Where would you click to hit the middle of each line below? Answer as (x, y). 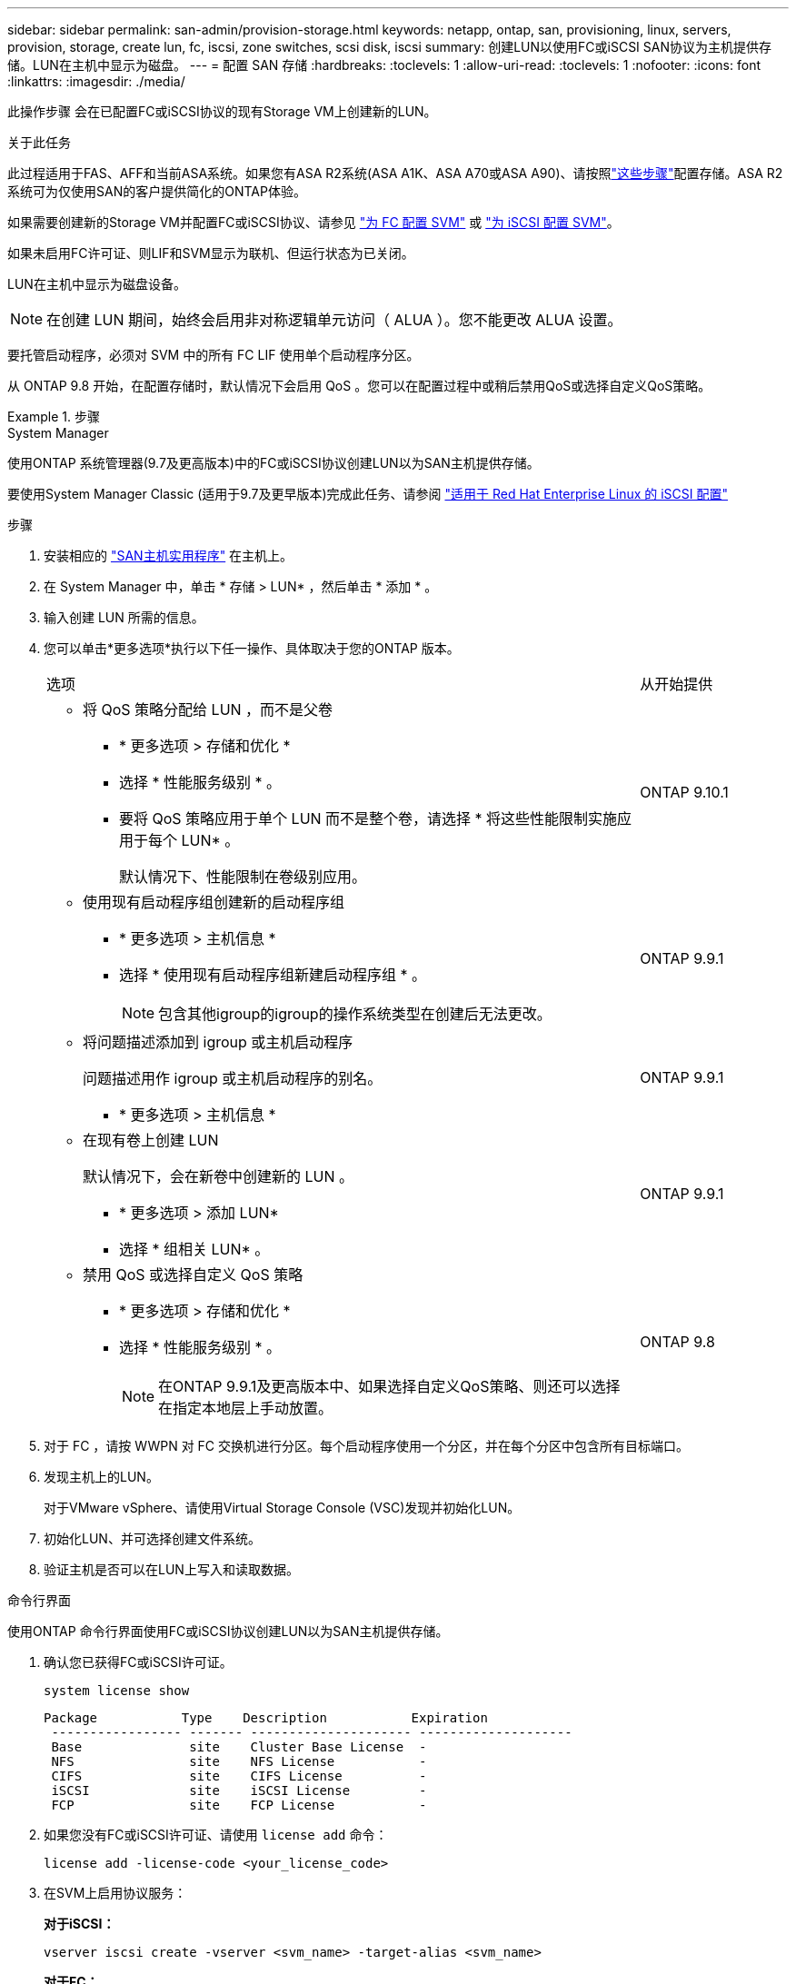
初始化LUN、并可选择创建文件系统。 (152, 1538)
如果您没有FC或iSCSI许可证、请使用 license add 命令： (216, 1835)
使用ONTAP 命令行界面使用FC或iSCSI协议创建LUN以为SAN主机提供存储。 (228, 1631)
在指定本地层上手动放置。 (246, 1408)
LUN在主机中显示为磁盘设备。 (97, 284)
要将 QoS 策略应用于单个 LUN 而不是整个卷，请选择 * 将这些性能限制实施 (368, 818)
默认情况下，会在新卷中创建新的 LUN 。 (219, 1176)
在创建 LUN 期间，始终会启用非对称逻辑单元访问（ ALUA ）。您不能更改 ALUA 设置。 (334, 320)
